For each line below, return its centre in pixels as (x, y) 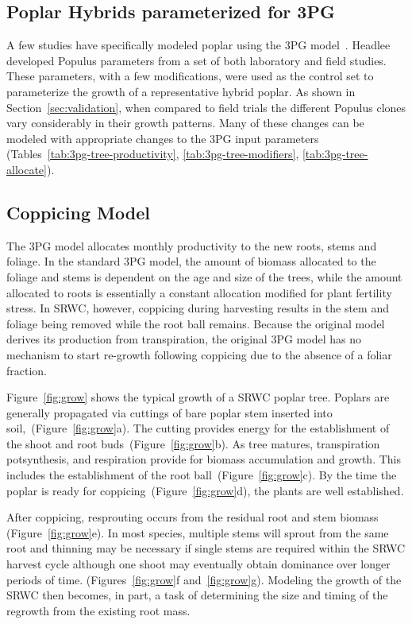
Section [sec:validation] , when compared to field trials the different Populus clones (206, 107)
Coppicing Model (78, 212)
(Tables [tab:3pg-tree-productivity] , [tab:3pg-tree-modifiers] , (153, 154)
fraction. (27, 370)
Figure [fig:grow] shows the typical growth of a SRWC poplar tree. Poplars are (198, 397)
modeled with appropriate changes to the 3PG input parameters (163, 138)
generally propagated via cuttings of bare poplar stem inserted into (169, 412)
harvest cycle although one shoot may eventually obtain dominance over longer (198, 564)
